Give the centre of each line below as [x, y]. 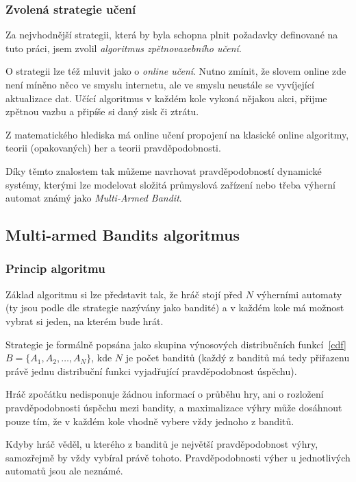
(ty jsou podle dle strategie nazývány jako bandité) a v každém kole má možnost [175, 308]
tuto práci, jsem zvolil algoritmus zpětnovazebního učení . [124, 48]
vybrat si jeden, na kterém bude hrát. [85, 321]
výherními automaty [299, 294]
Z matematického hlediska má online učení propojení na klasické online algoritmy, [177, 134]
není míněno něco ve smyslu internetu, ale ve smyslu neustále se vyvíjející [160, 84]
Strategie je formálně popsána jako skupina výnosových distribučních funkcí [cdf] [176, 344]
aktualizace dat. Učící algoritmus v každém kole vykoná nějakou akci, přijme [166, 98]
